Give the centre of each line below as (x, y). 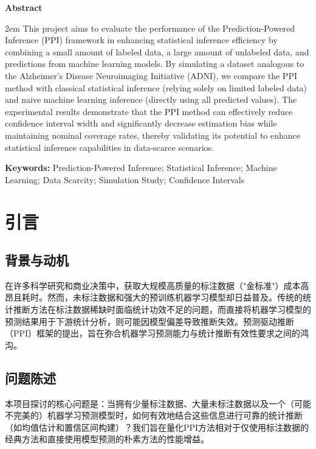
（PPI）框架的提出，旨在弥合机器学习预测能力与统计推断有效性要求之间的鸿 (157, 333)
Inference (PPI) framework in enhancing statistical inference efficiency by (141, 40)
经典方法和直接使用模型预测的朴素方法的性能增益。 (107, 439)
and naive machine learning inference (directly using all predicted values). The (151, 99)
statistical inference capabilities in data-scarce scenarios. (109, 147)
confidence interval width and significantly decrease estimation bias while (141, 123)
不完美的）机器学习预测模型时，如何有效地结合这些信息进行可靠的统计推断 (154, 415)
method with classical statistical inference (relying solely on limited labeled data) (156, 87)
